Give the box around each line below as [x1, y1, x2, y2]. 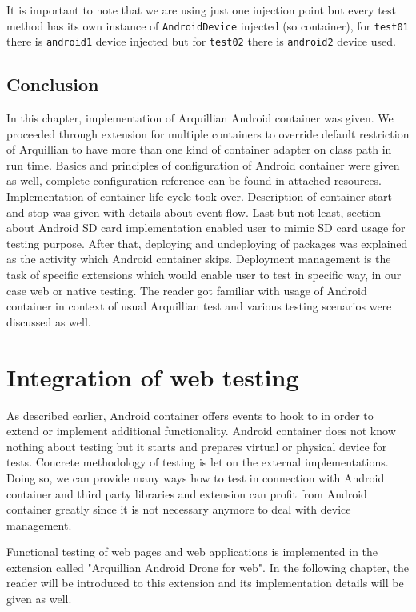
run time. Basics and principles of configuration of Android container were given [6, 156, 400, 173]
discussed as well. [6, 313, 91, 330]
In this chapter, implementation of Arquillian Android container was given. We [6, 110, 394, 126]
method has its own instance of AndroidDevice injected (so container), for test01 [6, 17, 409, 34]
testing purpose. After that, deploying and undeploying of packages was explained [6, 234, 408, 251]
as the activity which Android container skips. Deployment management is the [6, 250, 391, 267]
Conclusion [6, 72, 99, 97]
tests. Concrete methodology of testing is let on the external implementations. [6, 454, 389, 470]
